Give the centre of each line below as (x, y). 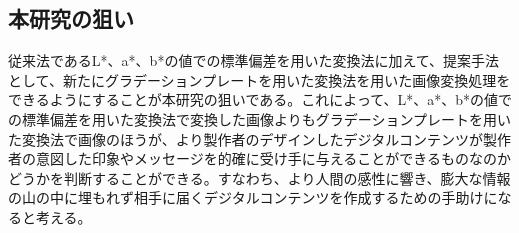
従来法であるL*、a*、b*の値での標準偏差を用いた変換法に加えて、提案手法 (253, 60)
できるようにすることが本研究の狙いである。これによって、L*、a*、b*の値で (260, 99)
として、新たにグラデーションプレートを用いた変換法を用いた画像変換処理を (259, 79)
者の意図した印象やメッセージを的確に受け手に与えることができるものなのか (260, 158)
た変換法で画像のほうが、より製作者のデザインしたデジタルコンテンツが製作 (259, 138)
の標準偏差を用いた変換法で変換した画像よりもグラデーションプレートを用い (260, 118)
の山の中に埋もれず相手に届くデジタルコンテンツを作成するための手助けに (253, 197)
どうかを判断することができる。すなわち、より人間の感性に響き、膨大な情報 (259, 177)
